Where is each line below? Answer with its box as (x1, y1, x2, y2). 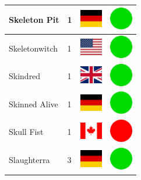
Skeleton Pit (9, 13, 59, 25)
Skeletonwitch (9, 42, 58, 54)
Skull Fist (9, 125, 44, 138)
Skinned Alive (9, 97, 58, 110)
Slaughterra (9, 154, 50, 166)
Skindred (9, 70, 41, 82)
